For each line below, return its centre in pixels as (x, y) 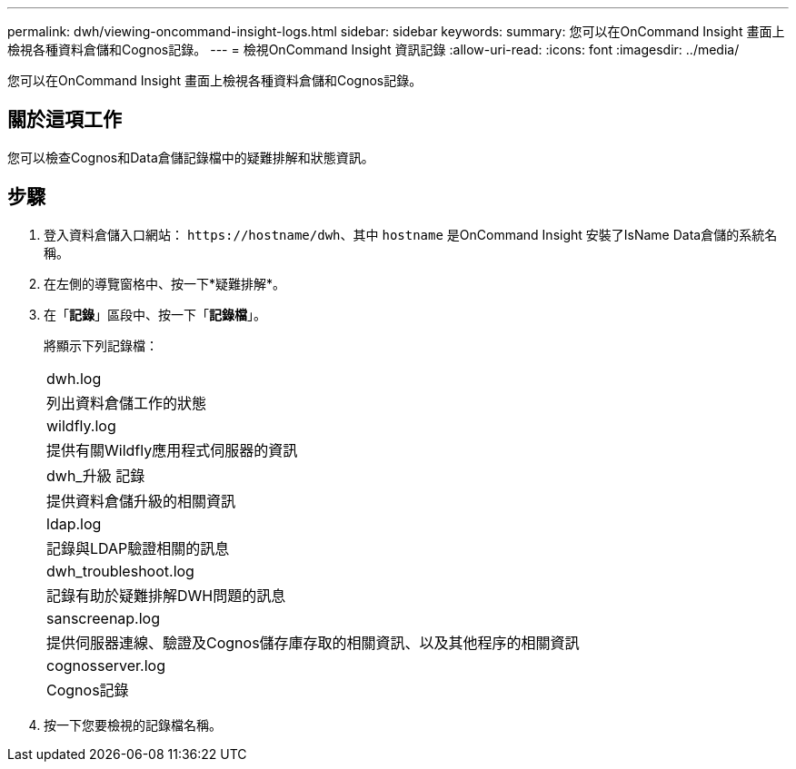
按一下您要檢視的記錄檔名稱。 (133, 725)
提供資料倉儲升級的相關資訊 (141, 501)
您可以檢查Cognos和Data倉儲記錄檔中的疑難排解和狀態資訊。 (191, 157)
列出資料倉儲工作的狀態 (127, 403)
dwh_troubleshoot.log (120, 571)
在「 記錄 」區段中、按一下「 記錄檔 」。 (155, 314)
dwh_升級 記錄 (96, 475)
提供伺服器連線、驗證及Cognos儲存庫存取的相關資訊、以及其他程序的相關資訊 (313, 642)
